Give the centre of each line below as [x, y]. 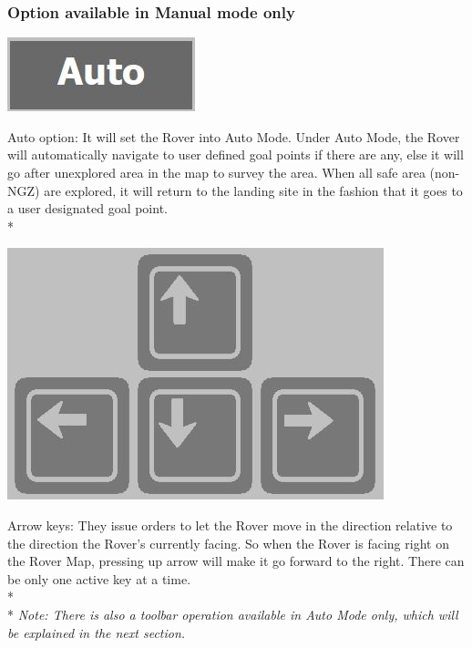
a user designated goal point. [87, 208]
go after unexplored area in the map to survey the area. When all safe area [216, 172]
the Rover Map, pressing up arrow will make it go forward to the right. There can [236, 561]
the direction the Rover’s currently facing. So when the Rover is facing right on [228, 543]
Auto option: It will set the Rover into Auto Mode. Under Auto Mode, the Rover [234, 136]
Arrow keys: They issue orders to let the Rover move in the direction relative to [230, 525]
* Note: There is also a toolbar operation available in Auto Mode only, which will [233, 614]
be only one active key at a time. [99, 578]
